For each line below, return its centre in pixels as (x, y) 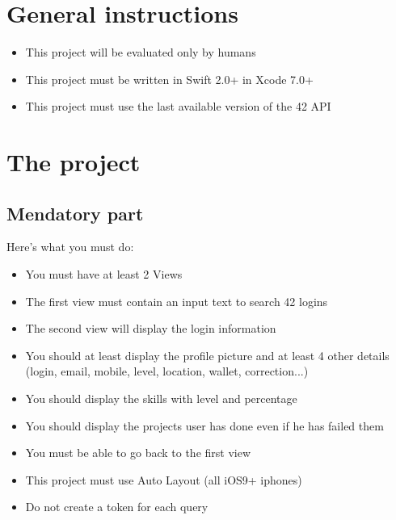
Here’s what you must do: (70, 247)
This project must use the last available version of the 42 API (178, 106)
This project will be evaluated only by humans (141, 52)
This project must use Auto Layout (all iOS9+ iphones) (164, 479)
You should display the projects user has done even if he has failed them (204, 425)
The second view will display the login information (151, 328)
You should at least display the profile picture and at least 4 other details (207, 355)
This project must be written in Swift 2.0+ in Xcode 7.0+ (169, 79)
